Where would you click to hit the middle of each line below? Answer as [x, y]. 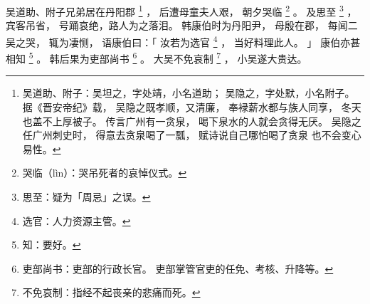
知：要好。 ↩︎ [52, 245]
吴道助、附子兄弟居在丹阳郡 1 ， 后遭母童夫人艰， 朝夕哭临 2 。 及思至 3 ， [181, 10]
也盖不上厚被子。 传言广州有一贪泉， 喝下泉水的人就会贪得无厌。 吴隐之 [192, 121]
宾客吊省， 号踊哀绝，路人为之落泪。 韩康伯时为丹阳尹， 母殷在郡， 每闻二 [182, 25]
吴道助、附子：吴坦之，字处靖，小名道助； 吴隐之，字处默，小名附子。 [189, 93]
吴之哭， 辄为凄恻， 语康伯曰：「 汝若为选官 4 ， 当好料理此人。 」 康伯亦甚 [183, 41]
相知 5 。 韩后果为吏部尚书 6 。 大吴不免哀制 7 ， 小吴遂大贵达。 [157, 57]
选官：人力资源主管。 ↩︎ [76, 220]
